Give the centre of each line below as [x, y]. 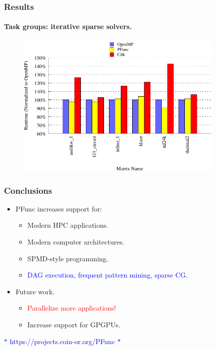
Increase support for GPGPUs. [74, 324]
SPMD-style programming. [68, 258]
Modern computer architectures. [76, 242]
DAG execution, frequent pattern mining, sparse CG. [108, 275]
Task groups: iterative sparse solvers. [68, 26]
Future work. [35, 291]
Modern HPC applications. [68, 225]
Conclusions [28, 190]
